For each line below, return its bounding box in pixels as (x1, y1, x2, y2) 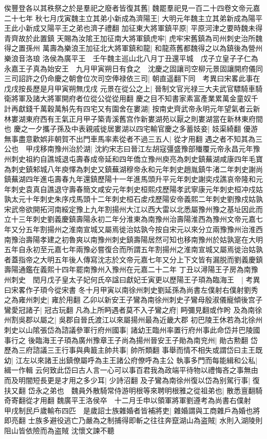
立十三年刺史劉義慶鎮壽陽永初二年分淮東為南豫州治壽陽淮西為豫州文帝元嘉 (4, 214, 256, 224)
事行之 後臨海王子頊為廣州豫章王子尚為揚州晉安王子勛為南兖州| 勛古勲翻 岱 (4, 334, 258, 345)
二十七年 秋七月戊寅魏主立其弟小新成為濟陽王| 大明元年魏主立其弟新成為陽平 (4, 12, 263, 23)
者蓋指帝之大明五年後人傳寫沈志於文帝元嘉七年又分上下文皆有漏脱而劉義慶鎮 (4, 254, 263, 264)
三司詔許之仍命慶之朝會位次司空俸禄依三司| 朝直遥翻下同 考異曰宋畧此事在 (4, 73, 260, 84)
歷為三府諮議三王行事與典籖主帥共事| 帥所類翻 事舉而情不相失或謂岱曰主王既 (4, 345, 263, 355)
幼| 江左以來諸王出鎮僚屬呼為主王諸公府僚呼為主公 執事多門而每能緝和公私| (4, 354, 258, 365)
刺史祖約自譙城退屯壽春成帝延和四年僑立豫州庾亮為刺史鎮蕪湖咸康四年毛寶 (11, 153, 263, 164)
